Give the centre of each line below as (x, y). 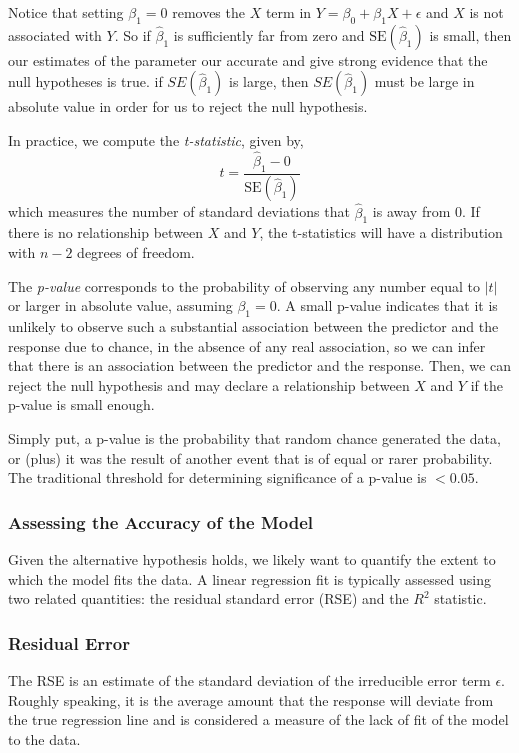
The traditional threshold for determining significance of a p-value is (217, 477)
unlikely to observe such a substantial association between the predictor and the (253, 326)
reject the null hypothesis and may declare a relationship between (209, 384)
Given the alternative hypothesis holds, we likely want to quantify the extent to (252, 559)
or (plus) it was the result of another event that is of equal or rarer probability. (250, 457)
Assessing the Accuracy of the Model (161, 521)
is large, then (269, 81)
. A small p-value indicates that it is (387, 305)
